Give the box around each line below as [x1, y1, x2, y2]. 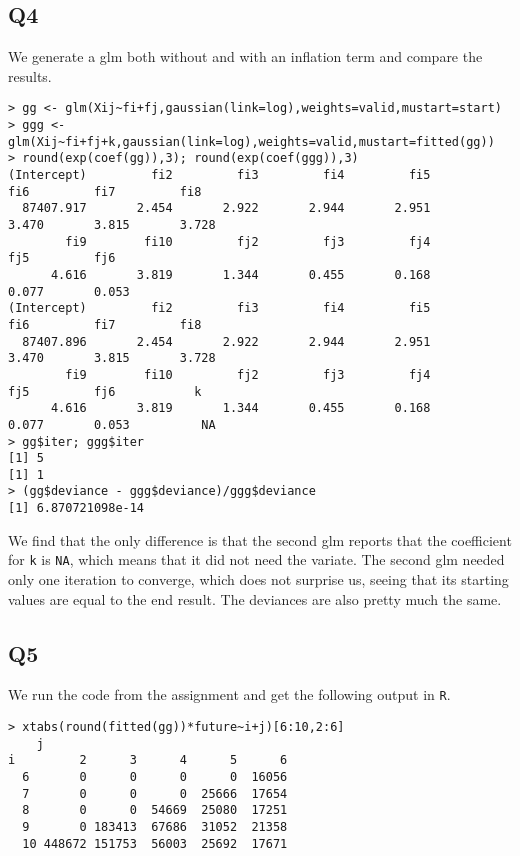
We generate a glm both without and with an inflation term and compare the [8, 46, 483, 67]
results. [8, 65, 52, 86]
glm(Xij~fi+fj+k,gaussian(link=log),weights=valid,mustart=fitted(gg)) [8, 134, 495, 149]
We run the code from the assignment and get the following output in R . [8, 684, 451, 705]
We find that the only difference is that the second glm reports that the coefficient [8, 529, 512, 550]
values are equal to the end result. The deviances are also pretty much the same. [8, 588, 502, 609]
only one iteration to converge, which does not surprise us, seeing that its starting [8, 569, 509, 590]
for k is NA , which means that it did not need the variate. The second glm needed [8, 549, 505, 570]
